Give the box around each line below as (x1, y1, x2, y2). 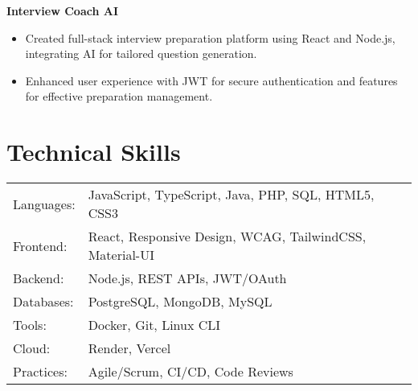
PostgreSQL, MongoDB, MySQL (88, 292, 273, 311)
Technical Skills (6, 135, 181, 168)
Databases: (13, 292, 74, 311)
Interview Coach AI (6, 2, 119, 19)
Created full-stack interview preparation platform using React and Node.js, (25, 29, 395, 46)
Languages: (13, 194, 76, 213)
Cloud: (13, 339, 51, 358)
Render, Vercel (88, 339, 171, 358)
